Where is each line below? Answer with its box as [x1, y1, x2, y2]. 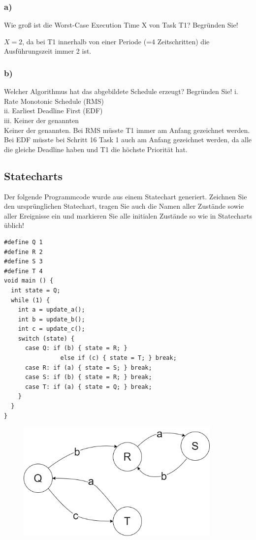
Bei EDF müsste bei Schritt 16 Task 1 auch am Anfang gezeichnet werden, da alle [4, 134, 252, 145]
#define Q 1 [4, 238, 43, 246]
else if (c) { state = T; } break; [60, 354, 177, 362]
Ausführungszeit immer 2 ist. [4, 46, 92, 56]
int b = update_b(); [18, 316, 85, 323]
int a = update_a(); [18, 306, 85, 314]
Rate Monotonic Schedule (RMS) [4, 95, 104, 106]
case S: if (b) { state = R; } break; [25, 374, 152, 381]
